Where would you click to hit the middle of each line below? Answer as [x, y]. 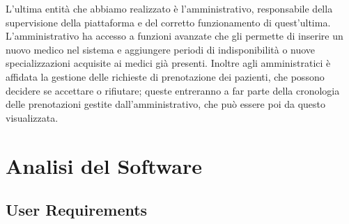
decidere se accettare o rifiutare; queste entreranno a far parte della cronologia [173, 90]
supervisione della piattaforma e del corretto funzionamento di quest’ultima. [168, 22]
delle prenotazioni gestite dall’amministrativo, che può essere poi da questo [165, 104]
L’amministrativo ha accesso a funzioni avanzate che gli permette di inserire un [174, 36]
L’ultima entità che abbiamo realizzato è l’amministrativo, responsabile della [169, 8]
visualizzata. [32, 117]
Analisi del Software [104, 165]
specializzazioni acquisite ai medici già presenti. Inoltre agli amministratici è [168, 63]
